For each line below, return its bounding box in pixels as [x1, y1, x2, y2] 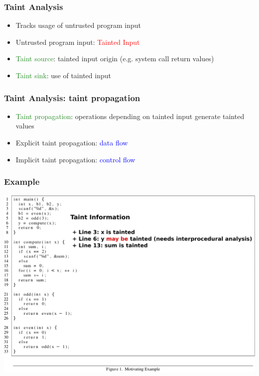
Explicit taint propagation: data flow [15, 137, 128, 147]
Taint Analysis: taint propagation [4, 91, 140, 104]
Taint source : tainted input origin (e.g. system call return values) [15, 53, 214, 64]
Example [4, 175, 40, 188]
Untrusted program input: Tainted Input [15, 36, 140, 47]
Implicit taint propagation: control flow [15, 154, 135, 164]
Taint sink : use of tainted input [15, 70, 111, 80]
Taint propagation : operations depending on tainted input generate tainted [15, 111, 245, 121]
